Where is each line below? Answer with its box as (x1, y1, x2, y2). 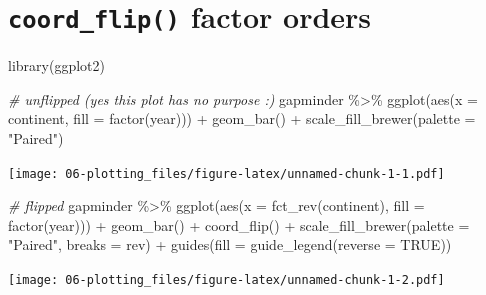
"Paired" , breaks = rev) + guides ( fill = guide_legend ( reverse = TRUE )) (8, 234, 452, 255)
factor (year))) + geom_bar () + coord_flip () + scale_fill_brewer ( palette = (8, 214, 470, 235)
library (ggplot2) (8, 55, 105, 76)
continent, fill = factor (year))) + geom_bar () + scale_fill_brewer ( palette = (8, 108, 476, 129)
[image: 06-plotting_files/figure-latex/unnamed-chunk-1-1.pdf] (8, 166, 445, 181)
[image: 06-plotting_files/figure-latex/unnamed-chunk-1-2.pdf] (8, 273, 445, 288)
